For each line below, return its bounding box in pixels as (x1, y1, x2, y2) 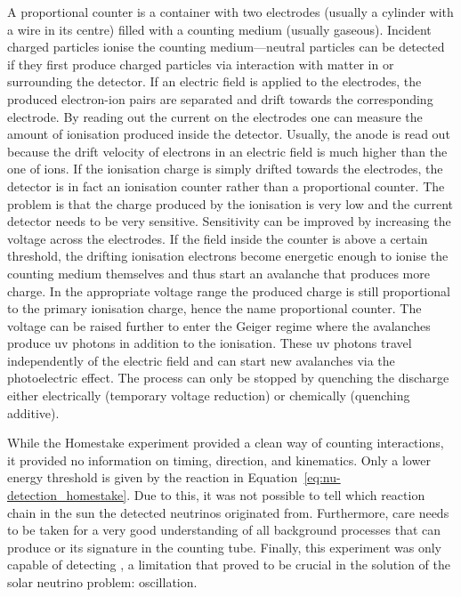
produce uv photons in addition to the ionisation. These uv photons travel (7, 334, 412, 352)
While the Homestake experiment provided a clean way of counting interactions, (7, 433, 444, 452)
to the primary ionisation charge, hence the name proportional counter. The (7, 299, 422, 318)
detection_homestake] (7, 486, 127, 504)
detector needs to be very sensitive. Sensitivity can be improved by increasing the (7, 212, 451, 230)
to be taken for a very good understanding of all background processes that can (7, 520, 441, 539)
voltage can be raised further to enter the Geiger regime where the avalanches (7, 316, 431, 335)
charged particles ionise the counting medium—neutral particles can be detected (7, 37, 445, 56)
